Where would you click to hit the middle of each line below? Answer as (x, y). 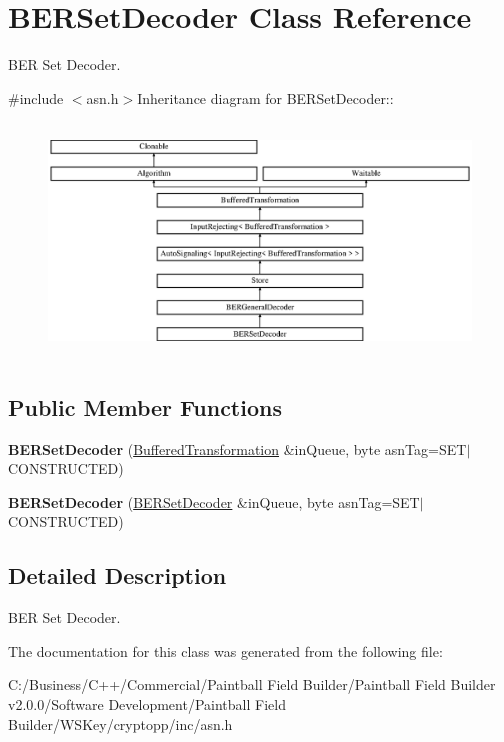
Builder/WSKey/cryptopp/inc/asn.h (120, 723)
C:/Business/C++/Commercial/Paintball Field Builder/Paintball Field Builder (252, 684)
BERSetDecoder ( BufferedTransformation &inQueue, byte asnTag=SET (237, 448)
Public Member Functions (145, 406)
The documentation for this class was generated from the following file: (225, 650)
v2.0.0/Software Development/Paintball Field (147, 703)
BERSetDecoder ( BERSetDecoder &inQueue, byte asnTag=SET (214, 501)
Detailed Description (117, 575)
